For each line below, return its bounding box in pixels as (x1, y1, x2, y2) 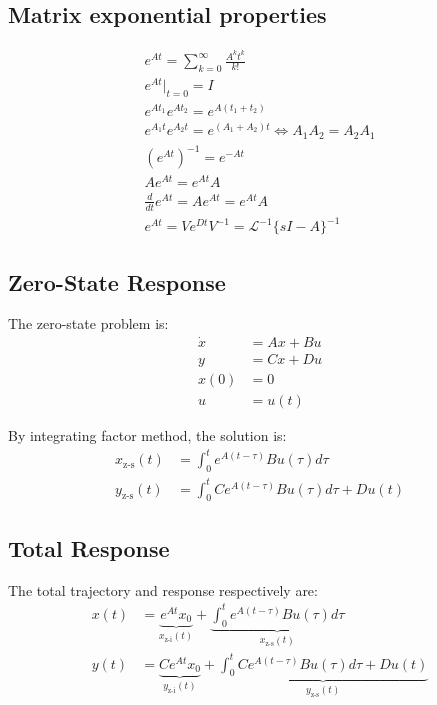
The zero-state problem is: (8, 313, 169, 334)
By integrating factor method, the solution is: (8, 425, 287, 446)
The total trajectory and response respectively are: (8, 579, 318, 600)
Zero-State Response (8, 266, 226, 297)
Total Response (8, 532, 170, 563)
